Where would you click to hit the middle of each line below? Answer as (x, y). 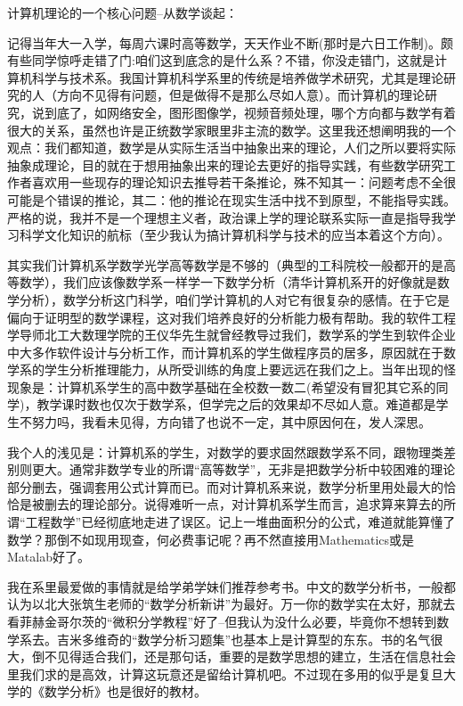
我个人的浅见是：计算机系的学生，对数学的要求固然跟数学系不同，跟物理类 (225, 452)
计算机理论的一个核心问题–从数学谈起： (122, 12)
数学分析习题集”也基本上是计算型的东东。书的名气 (284, 639)
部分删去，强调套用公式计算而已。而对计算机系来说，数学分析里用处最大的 (225, 486)
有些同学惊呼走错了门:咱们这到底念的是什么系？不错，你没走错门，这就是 (221, 60)
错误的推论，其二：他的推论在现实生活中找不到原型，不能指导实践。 (256, 199)
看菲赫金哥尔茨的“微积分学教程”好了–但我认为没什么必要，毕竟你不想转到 (222, 621)
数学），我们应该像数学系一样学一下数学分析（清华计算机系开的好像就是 (228, 282)
